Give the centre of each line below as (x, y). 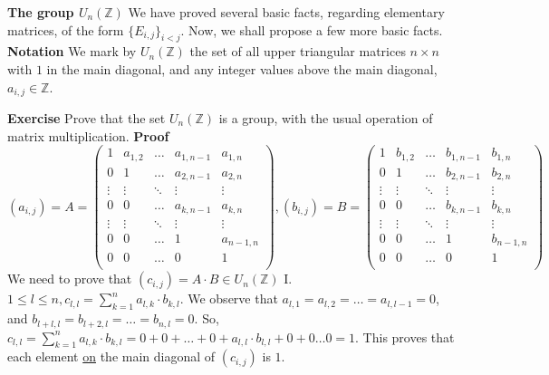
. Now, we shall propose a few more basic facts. (312, 29)
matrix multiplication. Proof (88, 135)
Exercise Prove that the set (87, 118)
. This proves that (405, 337)
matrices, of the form (66, 29)
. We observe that (229, 298)
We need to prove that (70, 279)
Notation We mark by (72, 51)
